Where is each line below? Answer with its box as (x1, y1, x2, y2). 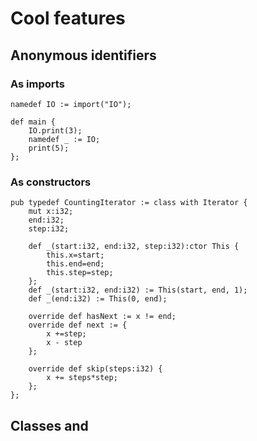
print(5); (28, 143, 70, 153)
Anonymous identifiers (10, 47, 157, 64)
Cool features (10, 7, 126, 30)
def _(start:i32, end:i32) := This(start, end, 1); (28, 285, 248, 296)
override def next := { (28, 320, 128, 331)
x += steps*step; (46, 373, 118, 383)
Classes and (10, 417, 89, 434)
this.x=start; (46, 250, 105, 261)
